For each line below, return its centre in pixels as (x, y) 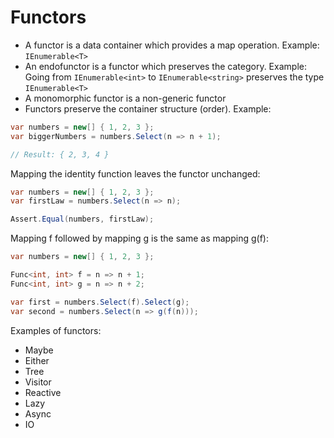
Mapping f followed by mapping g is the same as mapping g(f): (139, 238)
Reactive (43, 392)
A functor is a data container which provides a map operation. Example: (172, 45)
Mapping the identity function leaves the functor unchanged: (135, 173)
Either (37, 360)
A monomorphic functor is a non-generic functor (125, 98)
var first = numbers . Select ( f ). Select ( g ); (100, 302)
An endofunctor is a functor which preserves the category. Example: (165, 66)
